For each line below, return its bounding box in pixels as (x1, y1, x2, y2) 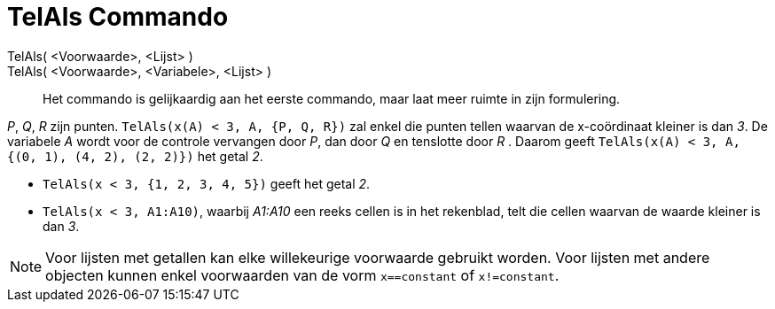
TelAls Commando (7, 2, 229, 32)
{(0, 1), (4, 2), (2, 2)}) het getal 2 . (7, 148, 263, 164)
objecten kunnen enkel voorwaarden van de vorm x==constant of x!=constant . (45, 266, 560, 284)
